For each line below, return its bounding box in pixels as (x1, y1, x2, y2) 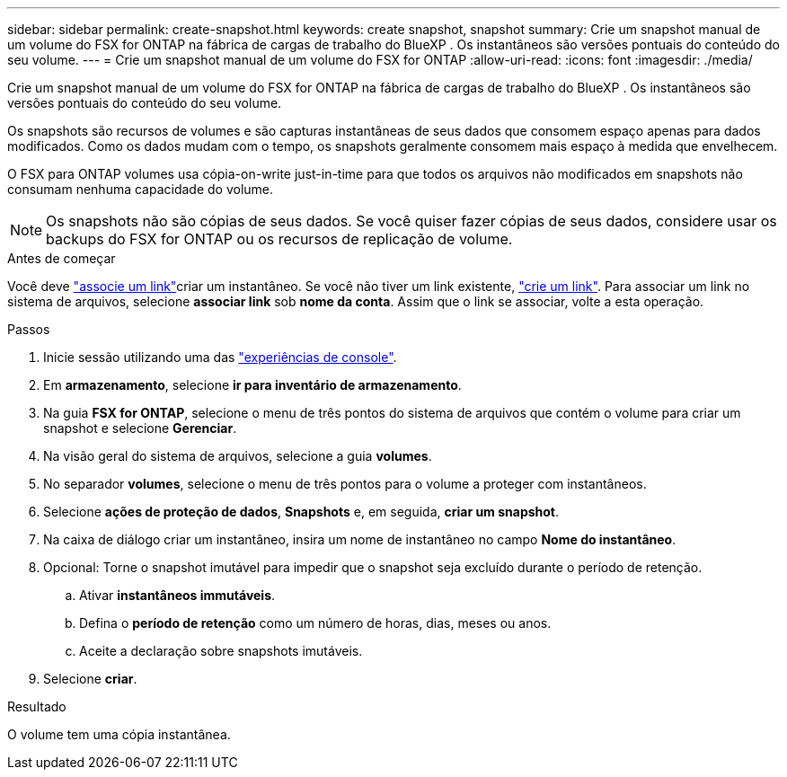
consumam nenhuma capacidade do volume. (7, 181, 274, 197)
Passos (7, 322, 50, 337)
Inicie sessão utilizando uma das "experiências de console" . (43, 349, 397, 365)
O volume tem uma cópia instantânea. (7, 727, 231, 742)
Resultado (7, 699, 66, 714)
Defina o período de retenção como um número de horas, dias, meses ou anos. (79, 615, 552, 631)
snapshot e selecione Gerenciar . (43, 420, 237, 436)
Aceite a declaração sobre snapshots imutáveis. (79, 643, 363, 658)
